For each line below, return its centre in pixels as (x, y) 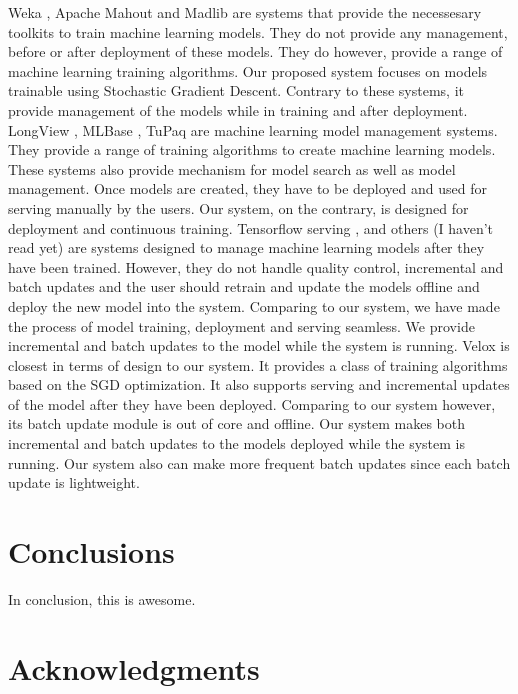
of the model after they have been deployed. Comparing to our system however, (252, 403)
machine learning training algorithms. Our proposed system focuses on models (248, 70)
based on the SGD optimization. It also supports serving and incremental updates (259, 384)
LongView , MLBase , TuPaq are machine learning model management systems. (253, 129)
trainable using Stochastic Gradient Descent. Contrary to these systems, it (236, 90)
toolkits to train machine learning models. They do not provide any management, (258, 31)
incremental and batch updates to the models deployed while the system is (236, 443)
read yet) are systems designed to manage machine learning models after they (246, 247)
